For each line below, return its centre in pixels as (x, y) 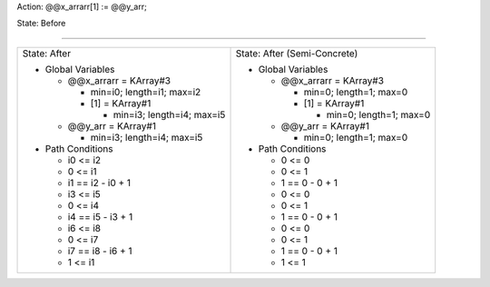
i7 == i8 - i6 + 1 (100, 251)
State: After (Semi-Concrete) (297, 53)
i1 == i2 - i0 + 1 (99, 183)
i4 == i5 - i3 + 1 (100, 216)
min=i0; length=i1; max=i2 (146, 92)
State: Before (41, 24)
